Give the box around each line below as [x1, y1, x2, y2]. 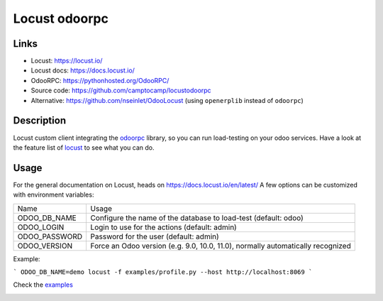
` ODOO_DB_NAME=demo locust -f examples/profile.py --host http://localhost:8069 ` [13, 268, 313, 276]
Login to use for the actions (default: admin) [90, 222, 237, 232]
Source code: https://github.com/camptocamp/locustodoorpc [30, 86, 212, 95]
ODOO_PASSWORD [17, 231, 83, 241]
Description [13, 114, 67, 127]
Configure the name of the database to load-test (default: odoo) [90, 213, 304, 223]
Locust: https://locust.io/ [30, 57, 103, 65]
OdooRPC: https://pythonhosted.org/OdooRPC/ [30, 76, 170, 84]
